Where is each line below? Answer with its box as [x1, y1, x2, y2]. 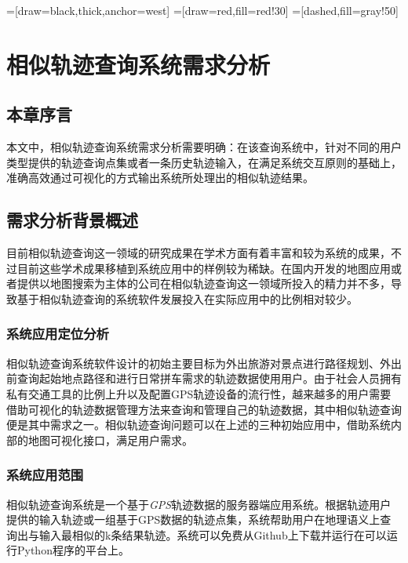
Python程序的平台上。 [16, 542, 129, 558]
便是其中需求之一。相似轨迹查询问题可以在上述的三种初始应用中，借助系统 [6, 416, 391, 433]
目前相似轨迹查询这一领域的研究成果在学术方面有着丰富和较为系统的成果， [6, 245, 391, 261]
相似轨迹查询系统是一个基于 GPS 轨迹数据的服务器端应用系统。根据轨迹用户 [6, 496, 392, 512]
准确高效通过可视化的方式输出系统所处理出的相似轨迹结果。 [6, 169, 314, 186]
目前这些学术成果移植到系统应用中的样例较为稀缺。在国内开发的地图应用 [16, 260, 391, 276]
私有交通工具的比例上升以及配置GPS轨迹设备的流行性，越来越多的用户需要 [6, 385, 392, 401]
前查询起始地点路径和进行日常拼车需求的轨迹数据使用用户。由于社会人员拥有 [6, 370, 402, 387]
